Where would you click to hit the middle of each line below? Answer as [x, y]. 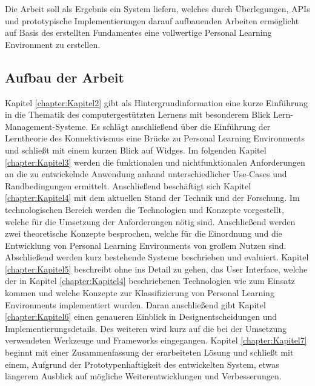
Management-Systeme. [47, 126]
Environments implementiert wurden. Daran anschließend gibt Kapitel [135, 304]
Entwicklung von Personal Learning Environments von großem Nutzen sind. [146, 245]
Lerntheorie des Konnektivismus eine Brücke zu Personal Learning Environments [155, 138]
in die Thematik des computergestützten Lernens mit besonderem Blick [138, 114]
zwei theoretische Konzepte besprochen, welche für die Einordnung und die [144, 233]
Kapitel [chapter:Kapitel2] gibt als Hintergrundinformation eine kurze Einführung [156, 102]
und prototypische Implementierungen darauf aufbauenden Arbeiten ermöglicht [152, 20]
